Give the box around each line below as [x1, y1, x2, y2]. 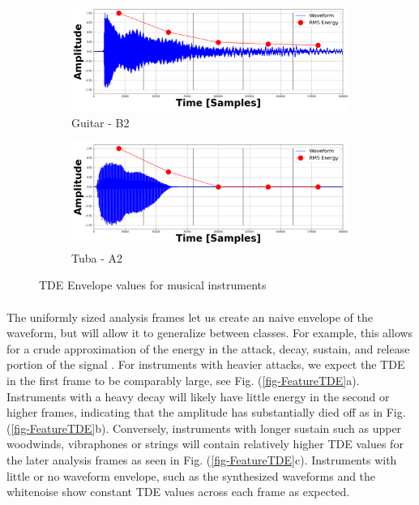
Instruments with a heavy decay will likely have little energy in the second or [6, 387, 390, 404]
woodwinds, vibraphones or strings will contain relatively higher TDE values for [6, 435, 404, 452]
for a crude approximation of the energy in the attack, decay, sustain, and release [6, 340, 410, 357]
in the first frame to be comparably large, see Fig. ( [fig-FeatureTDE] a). [6, 371, 360, 388]
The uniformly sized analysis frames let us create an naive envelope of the [6, 308, 373, 325]
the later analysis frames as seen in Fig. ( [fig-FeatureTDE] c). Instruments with [6, 451, 397, 468]
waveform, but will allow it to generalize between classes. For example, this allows [6, 324, 413, 341]
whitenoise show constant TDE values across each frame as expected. [6, 483, 350, 500]
